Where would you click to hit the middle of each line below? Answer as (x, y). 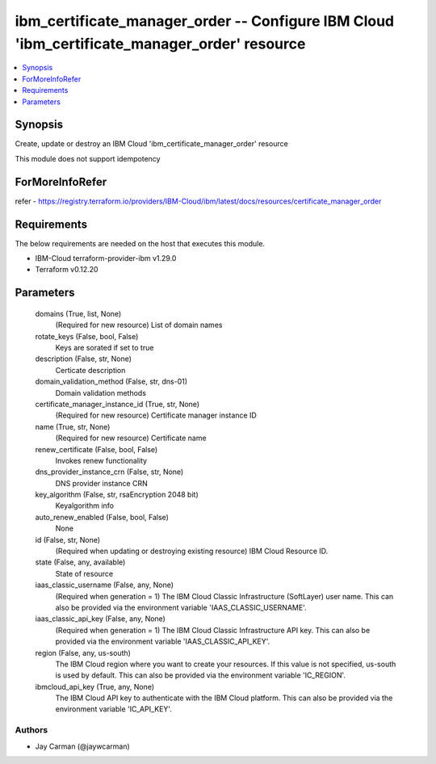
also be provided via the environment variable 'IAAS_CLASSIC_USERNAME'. (181, 607)
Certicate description (90, 370)
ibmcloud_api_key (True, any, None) (95, 686)
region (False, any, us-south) (83, 653)
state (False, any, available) (80, 562)
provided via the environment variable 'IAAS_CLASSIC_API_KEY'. (163, 641)
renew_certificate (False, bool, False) (96, 449)
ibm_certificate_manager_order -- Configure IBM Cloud (205, 21)
